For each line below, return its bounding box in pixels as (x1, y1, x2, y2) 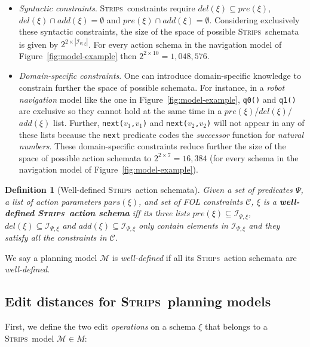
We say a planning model (5, 251, 97, 263)
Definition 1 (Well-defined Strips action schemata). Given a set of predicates (5, 183, 293, 195)
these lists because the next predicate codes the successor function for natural (19, 128, 304, 140)
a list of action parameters (5, 195, 102, 207)
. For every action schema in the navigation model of (88, 38, 282, 50)
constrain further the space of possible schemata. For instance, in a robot (19, 81, 285, 94)
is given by (19, 38, 59, 50)
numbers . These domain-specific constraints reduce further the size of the (19, 140, 286, 152)
